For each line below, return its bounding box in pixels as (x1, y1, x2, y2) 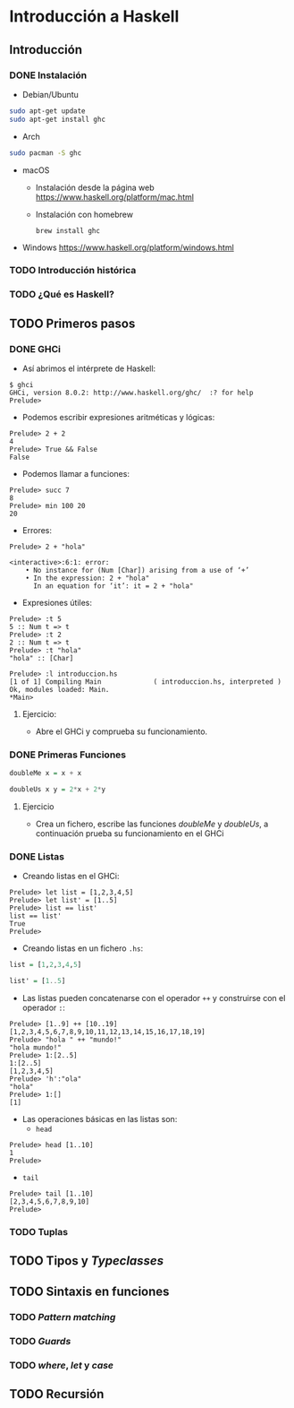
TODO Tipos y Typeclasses (9, 1253, 164, 1269)
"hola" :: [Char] (9, 654, 74, 663)
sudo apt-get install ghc (9, 115, 105, 124)
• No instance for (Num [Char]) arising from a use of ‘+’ (25, 566, 250, 575)
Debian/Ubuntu (21, 89, 79, 99)
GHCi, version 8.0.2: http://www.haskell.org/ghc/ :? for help (9, 388, 254, 398)
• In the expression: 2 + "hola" (25, 574, 150, 583)
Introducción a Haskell (9, 6, 180, 27)
